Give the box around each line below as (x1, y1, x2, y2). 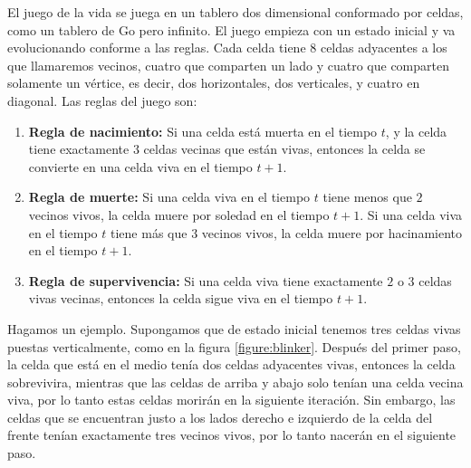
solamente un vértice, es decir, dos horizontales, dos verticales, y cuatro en (7, 73, 420, 92)
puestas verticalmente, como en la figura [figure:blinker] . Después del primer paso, (7, 337, 461, 356)
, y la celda (385, 121, 447, 140)
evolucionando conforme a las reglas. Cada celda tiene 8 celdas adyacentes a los (7, 38, 447, 57)
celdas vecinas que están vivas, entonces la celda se (143, 139, 426, 158)
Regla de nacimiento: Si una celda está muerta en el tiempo (28, 121, 378, 140)
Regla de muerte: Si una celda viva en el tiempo (28, 187, 311, 206)
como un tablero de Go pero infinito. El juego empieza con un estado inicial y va (7, 20, 456, 39)
